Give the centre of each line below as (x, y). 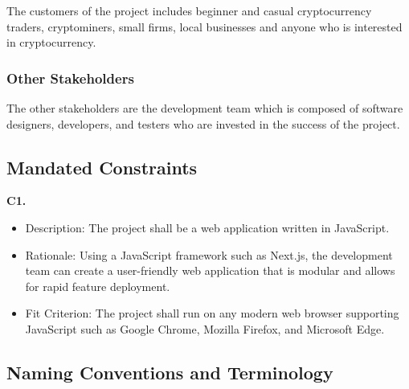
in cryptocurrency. (51, 42)
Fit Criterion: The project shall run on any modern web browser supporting (212, 313)
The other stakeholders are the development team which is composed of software (205, 108)
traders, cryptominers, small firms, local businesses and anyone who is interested (204, 26)
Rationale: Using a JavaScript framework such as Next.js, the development (209, 254)
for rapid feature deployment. (98, 286)
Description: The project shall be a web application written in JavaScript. (207, 227)
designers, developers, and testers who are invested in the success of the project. (203, 123)
